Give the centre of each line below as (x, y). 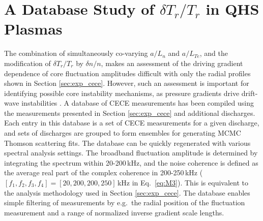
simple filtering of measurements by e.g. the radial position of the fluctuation (125, 202)
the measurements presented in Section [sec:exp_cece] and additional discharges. (130, 113)
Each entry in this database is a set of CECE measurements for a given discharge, (132, 123)
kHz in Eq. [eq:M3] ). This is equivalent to (183, 183)
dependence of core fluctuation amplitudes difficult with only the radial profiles (127, 73)
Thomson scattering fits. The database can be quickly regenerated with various (127, 143)
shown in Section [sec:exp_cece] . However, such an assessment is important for (127, 83)
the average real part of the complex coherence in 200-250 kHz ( (104, 172)
